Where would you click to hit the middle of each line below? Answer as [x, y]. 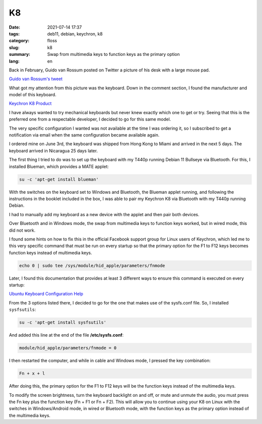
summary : [20, 54]
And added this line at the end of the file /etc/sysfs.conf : [66, 335]
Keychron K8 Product [30, 103]
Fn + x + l [32, 373]
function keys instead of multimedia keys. [50, 253]
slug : [14, 47]
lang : [14, 61]
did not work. [22, 230]
